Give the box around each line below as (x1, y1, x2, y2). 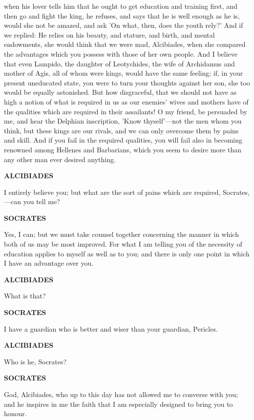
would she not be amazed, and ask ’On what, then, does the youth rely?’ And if (4, 20, 243, 30)
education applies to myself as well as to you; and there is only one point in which (4, 248, 250, 258)
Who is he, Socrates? (4, 356, 67, 366)
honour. (4, 408, 27, 419)
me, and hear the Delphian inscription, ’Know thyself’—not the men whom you (4, 116, 242, 126)
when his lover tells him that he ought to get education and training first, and (4, 1, 237, 11)
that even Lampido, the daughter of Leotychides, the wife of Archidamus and (4, 58, 235, 68)
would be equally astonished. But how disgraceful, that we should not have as (4, 87, 237, 97)
